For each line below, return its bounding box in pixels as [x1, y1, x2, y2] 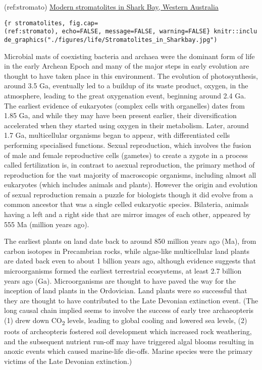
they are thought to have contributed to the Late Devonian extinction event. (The [4, 295, 258, 305]
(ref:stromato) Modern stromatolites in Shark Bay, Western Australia [4, 2, 219, 12]
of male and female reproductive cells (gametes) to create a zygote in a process [4, 149, 248, 160]
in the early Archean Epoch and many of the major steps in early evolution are [4, 61, 249, 71]
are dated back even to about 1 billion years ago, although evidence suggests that [4, 255, 256, 266]
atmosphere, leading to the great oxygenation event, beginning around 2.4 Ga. [4, 90, 246, 100]
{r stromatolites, [4, 19, 66, 27]
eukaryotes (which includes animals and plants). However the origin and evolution [4, 179, 258, 190]
